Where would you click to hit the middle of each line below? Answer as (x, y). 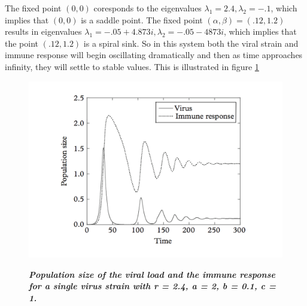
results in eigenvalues (43, 31)
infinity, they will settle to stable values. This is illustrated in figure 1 (132, 66)
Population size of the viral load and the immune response (152, 274)
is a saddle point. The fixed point (142, 19)
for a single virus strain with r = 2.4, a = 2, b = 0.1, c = (153, 286)
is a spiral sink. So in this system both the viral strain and (191, 43)
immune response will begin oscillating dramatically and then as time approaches (154, 55)
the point (22, 43)
